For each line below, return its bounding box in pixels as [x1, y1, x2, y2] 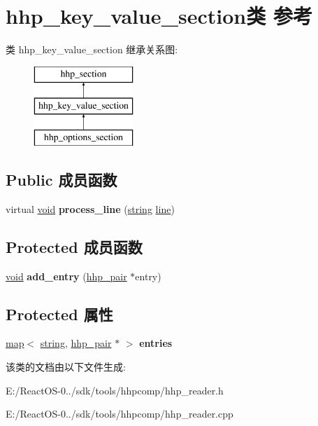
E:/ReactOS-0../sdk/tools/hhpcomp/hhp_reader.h [6, 383, 224, 397]
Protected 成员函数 [6, 235, 143, 257]
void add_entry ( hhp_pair [6, 268, 127, 283]
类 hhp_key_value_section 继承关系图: [6, 42, 178, 57]
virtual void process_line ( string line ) [6, 201, 175, 216]
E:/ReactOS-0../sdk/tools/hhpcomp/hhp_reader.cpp [6, 406, 233, 421]
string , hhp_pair [40, 336, 112, 350]
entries [139, 336, 173, 350]
